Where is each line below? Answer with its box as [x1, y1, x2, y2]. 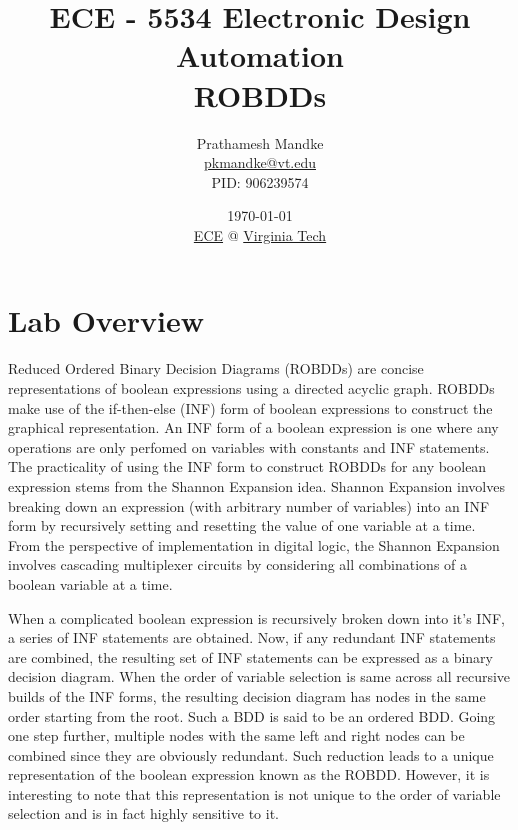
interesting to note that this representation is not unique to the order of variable [8, 783, 501, 804]
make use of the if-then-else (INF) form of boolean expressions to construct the [8, 397, 493, 418]
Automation [176, 35, 344, 76]
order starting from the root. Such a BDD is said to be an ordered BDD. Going [8, 705, 496, 726]
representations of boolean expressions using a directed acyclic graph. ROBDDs [8, 378, 495, 398]
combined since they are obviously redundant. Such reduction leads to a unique [8, 744, 494, 765]
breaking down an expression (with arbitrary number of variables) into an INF [8, 495, 490, 516]
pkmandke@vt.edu [203, 152, 317, 173]
